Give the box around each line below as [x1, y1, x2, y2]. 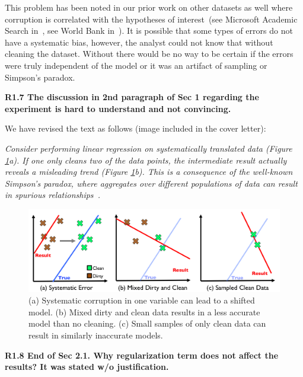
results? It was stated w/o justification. [5, 360, 169, 373]
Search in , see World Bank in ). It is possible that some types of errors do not [5, 24, 293, 37]
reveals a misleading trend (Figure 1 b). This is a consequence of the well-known [5, 165, 293, 178]
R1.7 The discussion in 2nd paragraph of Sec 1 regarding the [5, 91, 259, 103]
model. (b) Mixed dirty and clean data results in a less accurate [28, 305, 260, 318]
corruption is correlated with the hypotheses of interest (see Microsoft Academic [5, 12, 298, 25]
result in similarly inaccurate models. [28, 328, 163, 341]
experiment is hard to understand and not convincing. [5, 102, 231, 114]
